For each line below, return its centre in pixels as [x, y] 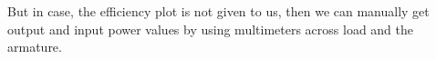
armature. [35, 47]
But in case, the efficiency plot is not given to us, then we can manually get [218, 11]
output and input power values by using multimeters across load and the [211, 29]
